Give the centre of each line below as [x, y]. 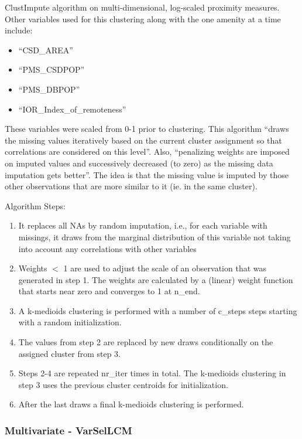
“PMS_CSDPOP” [52, 69]
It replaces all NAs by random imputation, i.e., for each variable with [143, 225]
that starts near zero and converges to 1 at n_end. [109, 291]
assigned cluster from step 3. [69, 353]
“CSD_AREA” [46, 50]
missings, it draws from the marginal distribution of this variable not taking [155, 236]
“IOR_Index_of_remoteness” [72, 109]
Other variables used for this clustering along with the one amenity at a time [143, 18]
